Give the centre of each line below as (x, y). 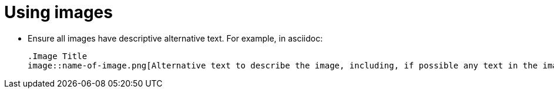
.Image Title (58, 56)
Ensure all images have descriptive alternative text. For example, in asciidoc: (175, 38)
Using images (58, 12)
